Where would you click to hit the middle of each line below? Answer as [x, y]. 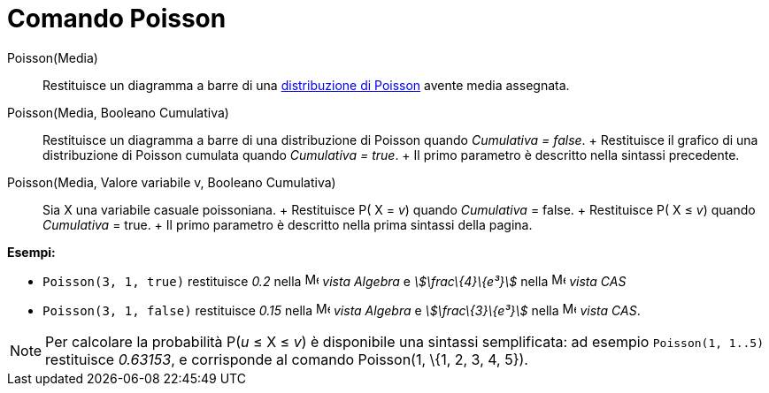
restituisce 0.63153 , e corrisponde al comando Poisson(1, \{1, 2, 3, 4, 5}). [287, 359]
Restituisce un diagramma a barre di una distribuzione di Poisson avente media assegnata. [306, 85]
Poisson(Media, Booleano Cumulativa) [118, 112]
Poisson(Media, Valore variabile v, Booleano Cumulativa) [172, 182]
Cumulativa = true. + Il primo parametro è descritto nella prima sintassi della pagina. [288, 224]
